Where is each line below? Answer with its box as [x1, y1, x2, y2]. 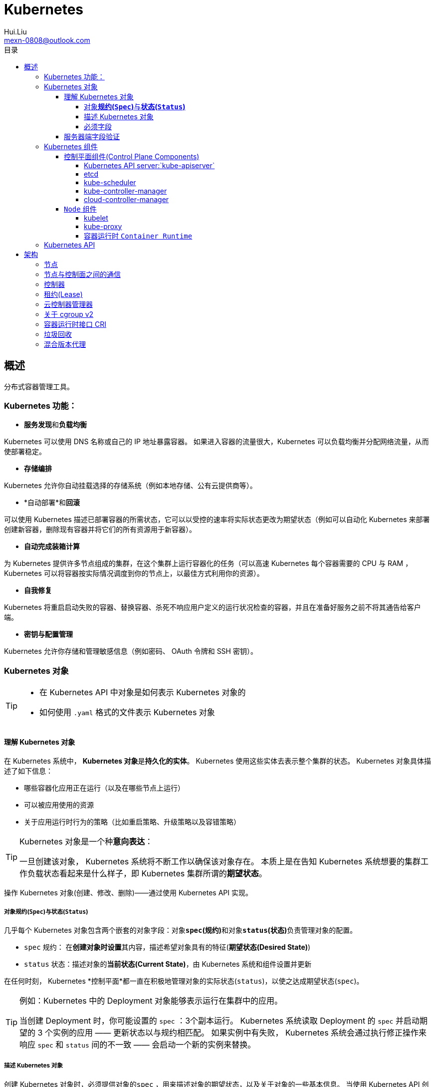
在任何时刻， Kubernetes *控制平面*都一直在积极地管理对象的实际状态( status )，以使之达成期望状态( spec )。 [4, 977, 364, 986]
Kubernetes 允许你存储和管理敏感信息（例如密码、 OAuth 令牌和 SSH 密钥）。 [4, 647, 257, 656]
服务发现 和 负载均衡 [24, 420, 87, 429]
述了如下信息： [4, 767, 53, 776]
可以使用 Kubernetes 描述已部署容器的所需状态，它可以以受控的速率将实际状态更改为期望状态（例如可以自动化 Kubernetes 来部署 [4, 515, 430, 524]
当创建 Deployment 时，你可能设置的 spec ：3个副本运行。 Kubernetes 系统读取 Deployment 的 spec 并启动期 [19, 1016, 428, 1026]
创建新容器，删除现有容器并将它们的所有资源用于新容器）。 [4, 525, 196, 534]
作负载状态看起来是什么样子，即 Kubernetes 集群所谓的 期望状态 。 [19, 868, 267, 879]
